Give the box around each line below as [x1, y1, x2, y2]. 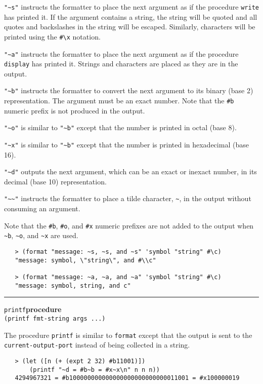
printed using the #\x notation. [4, 31, 101, 42]
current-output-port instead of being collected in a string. [4, 339, 190, 350]
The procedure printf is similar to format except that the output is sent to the [4, 329, 252, 340]
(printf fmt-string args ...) [4, 315, 106, 322]
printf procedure [4, 304, 62, 315]
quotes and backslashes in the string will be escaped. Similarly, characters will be [4, 21, 255, 32]
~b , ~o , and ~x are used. [4, 230, 78, 241]
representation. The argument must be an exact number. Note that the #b [4, 95, 234, 106]
